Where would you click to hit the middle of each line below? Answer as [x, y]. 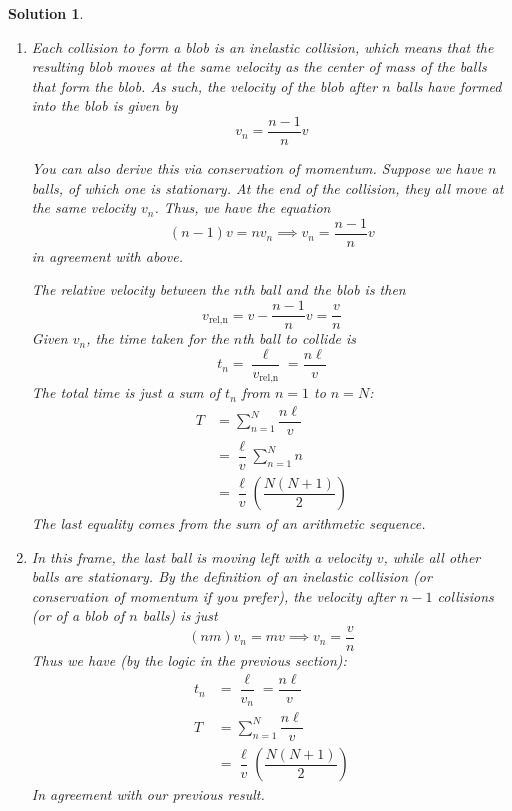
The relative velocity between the [130, 289]
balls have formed [448, 85]
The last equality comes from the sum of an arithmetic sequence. [228, 523]
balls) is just [180, 615]
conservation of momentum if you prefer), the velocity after [213, 595]
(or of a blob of [78, 615]
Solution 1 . [46, 13]
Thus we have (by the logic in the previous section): [189, 660]
